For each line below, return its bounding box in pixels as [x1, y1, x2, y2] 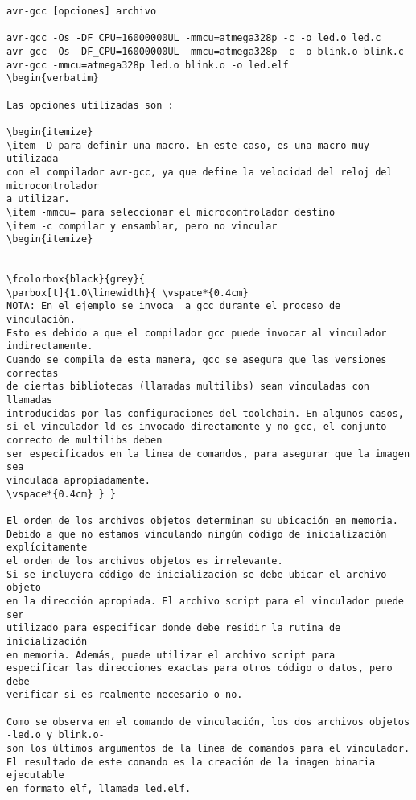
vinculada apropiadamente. [6, 474, 150, 486]
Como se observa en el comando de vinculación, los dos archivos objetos [6, 715, 410, 728]
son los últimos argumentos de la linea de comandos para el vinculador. [6, 743, 410, 755]
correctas [6, 367, 59, 379]
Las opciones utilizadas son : [6, 99, 174, 111]
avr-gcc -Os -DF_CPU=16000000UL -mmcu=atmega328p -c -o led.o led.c [6, 32, 381, 44]
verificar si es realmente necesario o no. [6, 689, 243, 701]
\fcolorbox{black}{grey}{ [6, 274, 145, 286]
